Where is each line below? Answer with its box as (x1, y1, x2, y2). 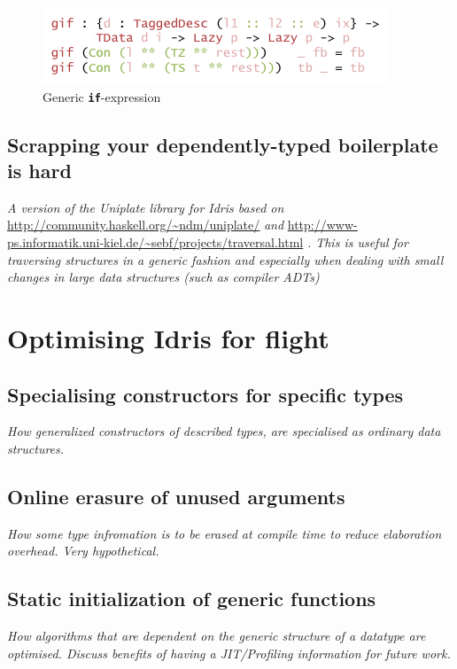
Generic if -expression (43, 87, 161, 105)
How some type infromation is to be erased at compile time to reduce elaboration (7, 524, 442, 542)
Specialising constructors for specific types (7, 380, 404, 408)
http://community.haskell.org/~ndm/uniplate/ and (7, 215, 284, 234)
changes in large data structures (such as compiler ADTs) (7, 268, 320, 286)
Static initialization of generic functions (7, 585, 376, 612)
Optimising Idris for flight (7, 320, 329, 355)
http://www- (287, 215, 358, 234)
